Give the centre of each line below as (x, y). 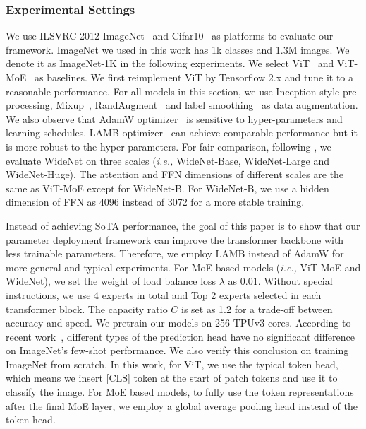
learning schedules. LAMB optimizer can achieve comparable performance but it (182, 133)
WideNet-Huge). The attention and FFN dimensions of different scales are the (175, 174)
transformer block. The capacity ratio (87, 308)
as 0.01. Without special (280, 281)
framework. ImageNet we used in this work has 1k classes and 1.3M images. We (178, 49)
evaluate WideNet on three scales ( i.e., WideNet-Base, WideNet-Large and (168, 160)
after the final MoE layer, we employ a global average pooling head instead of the (182, 405)
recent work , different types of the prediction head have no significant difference (180, 336)
